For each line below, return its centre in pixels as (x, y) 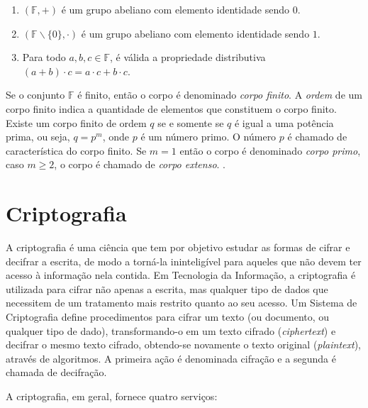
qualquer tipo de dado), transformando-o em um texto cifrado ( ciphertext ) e (171, 330)
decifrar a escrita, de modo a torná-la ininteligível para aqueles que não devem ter (184, 261)
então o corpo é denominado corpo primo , (270, 150)
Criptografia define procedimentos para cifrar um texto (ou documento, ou (168, 317)
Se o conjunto (35, 95)
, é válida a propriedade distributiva (188, 57)
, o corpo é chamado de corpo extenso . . (140, 164)
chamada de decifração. (56, 372)
